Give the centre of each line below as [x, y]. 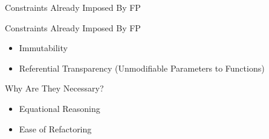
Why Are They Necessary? [54, 88]
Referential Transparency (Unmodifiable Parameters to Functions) [142, 68]
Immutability [43, 48]
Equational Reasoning [60, 108]
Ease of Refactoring [55, 128]
